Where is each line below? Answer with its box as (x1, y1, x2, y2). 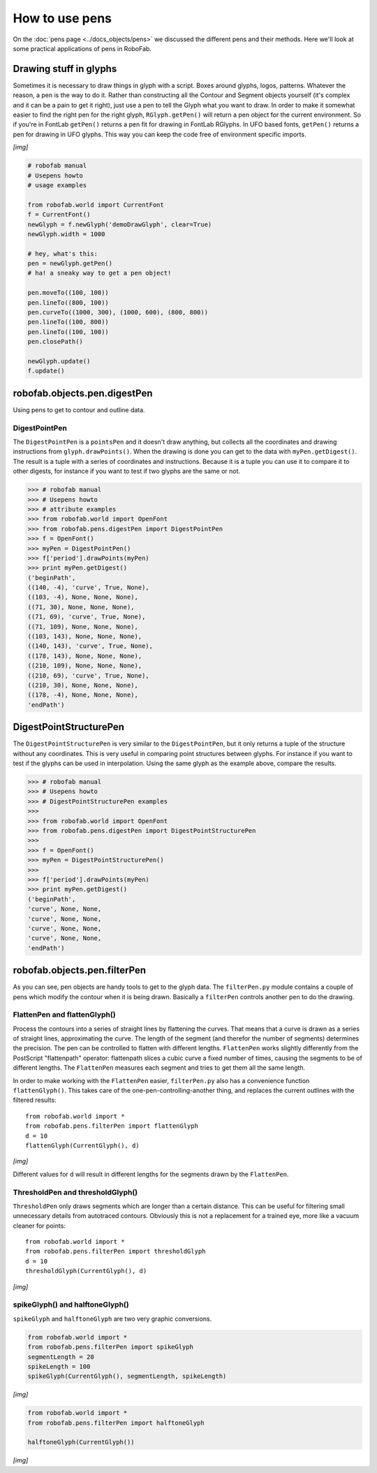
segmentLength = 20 (27, 1353, 94, 1360)
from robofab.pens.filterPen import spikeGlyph (27, 1343, 193, 1351)
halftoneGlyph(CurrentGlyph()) (27, 1438, 135, 1446)
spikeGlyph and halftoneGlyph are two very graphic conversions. (13, 1314, 212, 1323)
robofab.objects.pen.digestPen (13, 387, 153, 399)
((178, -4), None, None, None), (27, 691, 139, 699)
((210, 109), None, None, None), (27, 662, 142, 670)
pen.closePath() (27, 338, 84, 346)
